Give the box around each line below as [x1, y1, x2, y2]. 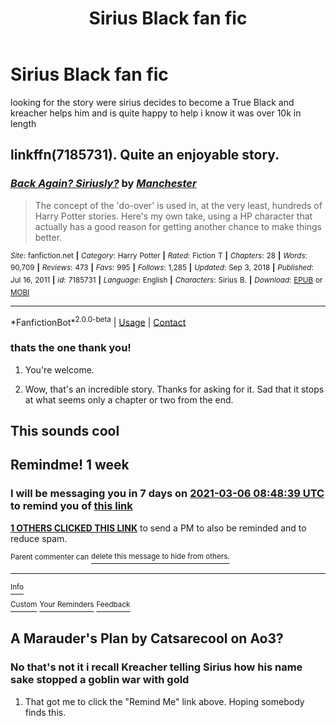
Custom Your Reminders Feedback [10, 600, 131, 610]
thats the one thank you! [10, 341, 132, 355]
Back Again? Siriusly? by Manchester [10, 177, 197, 191]
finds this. [24, 706, 67, 718]
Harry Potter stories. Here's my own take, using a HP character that [34, 210, 313, 222]
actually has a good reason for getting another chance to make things [34, 220, 322, 232]
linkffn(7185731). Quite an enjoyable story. [10, 147, 280, 164]
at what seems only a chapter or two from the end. [24, 393, 234, 406]
